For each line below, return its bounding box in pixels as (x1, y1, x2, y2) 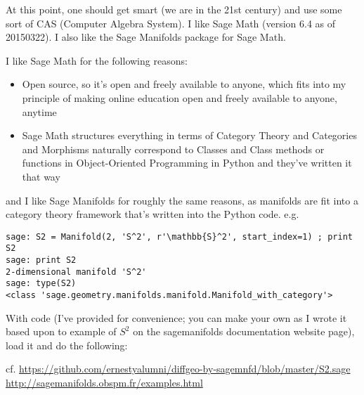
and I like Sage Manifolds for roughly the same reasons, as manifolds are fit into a (6, 193, 358, 207)
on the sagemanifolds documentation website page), (133, 324, 355, 339)
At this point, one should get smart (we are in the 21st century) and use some (6, 2, 342, 16)
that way (22, 169, 60, 183)
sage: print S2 (6, 255, 77, 266)
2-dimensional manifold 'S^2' (6, 266, 147, 277)
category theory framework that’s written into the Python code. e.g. (6, 207, 299, 221)
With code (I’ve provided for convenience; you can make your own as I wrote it (6, 310, 347, 325)
